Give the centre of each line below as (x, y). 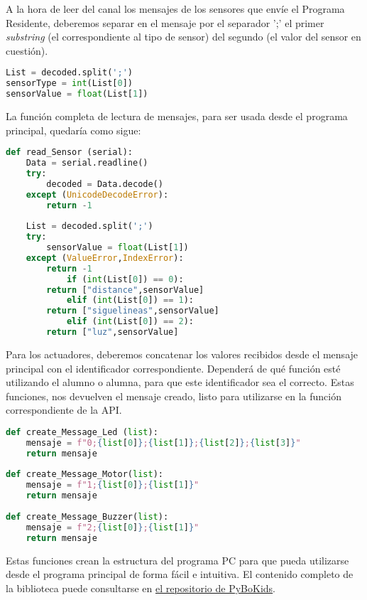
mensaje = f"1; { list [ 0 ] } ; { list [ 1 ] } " (113, 485)
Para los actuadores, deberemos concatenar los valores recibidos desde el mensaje (182, 354)
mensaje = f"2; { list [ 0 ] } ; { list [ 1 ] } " (113, 527)
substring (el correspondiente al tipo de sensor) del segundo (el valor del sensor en (183, 37)
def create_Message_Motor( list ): (84, 475)
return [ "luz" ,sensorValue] (113, 332)
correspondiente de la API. (64, 410)
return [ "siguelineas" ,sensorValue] (133, 311)
